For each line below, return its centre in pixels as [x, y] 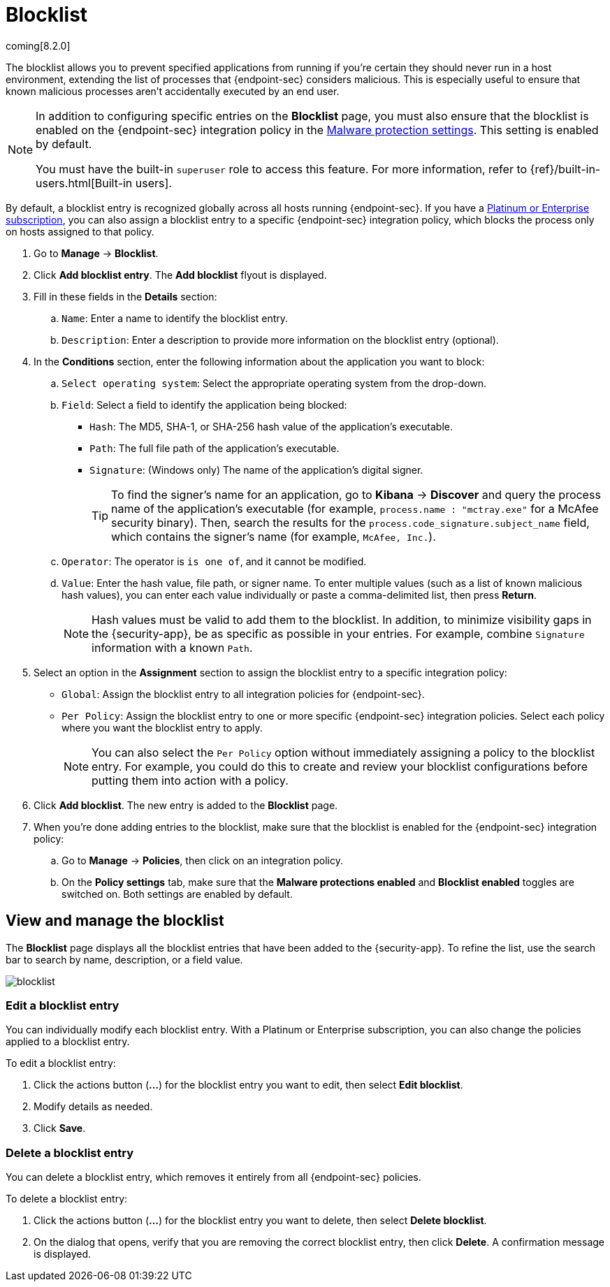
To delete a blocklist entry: [67, 1199]
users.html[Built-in [84, 183]
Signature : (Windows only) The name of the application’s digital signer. [256, 470]
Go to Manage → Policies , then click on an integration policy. [202, 860]
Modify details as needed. [93, 1107]
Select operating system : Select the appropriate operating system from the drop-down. [274, 383]
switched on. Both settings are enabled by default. [177, 894]
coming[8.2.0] [38, 45]
